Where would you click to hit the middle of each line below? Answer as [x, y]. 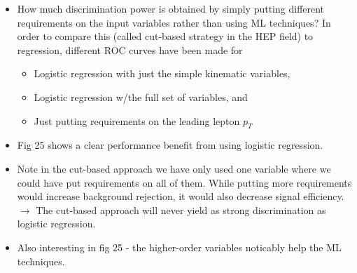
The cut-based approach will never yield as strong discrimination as [181, 209]
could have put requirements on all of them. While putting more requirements [184, 182]
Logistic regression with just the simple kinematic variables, [162, 73]
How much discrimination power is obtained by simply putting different [171, 8]
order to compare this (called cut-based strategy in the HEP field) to [165, 36]
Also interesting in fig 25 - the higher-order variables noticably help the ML [179, 247]
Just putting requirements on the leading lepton [137, 120]
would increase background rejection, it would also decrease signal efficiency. [181, 196]
